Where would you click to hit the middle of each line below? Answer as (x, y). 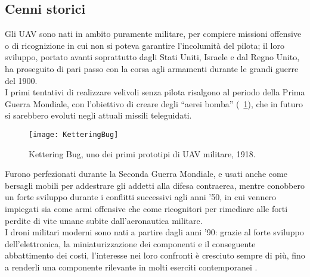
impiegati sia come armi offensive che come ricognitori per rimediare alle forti (146, 208)
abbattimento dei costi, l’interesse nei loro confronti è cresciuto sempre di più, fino (155, 255)
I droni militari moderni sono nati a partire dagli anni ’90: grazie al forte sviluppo (154, 232)
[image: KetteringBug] (74, 134)
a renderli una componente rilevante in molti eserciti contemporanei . (131, 267)
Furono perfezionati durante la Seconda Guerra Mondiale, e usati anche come (146, 174)
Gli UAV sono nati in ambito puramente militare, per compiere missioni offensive (153, 34)
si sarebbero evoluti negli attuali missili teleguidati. (98, 115)
